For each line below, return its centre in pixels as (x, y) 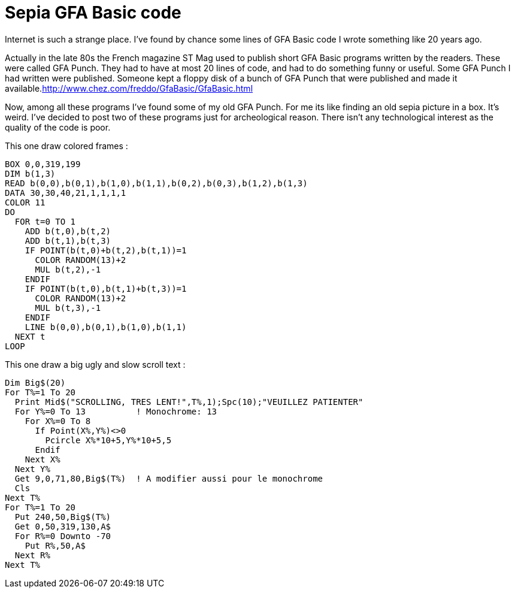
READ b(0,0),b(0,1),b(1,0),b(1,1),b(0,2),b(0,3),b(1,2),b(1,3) (156, 183)
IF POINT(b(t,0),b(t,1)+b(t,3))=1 (106, 288)
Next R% (32, 555)
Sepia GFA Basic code (93, 13)
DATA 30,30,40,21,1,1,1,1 (66, 193)
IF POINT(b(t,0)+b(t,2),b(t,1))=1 (106, 250)
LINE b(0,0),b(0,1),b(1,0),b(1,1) (106, 327)
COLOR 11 (25, 202)
